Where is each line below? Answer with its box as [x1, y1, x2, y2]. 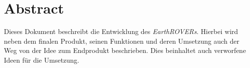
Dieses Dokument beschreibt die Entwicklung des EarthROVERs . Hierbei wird [4, 26, 238, 36]
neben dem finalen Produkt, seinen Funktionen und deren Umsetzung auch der [4, 35, 239, 46]
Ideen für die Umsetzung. [4, 54, 79, 65]
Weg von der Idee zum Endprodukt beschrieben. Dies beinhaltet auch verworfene [4, 45, 246, 55]
